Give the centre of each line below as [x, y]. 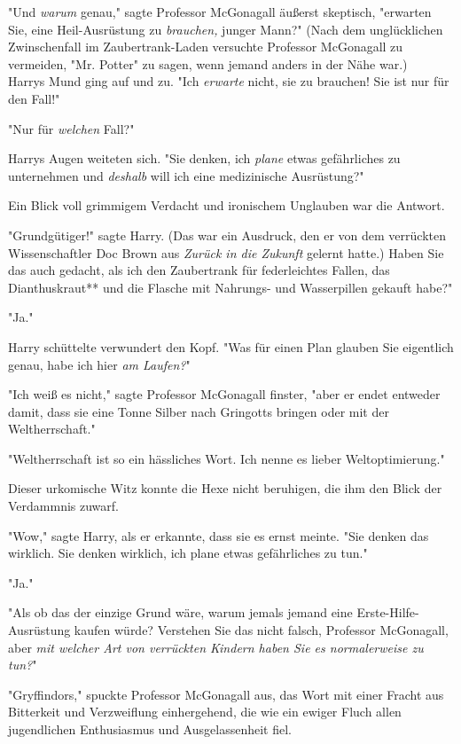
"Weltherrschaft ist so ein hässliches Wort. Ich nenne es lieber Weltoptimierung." [227, 458]
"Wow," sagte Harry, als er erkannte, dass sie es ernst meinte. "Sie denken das [219, 535]
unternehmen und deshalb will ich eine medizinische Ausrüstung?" [186, 175]
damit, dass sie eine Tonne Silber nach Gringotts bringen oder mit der [199, 411]
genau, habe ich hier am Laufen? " [99, 364]
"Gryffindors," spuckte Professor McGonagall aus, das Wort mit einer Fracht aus [226, 694]
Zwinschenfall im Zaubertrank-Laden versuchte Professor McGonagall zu [206, 47]
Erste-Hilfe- [388, 612]
